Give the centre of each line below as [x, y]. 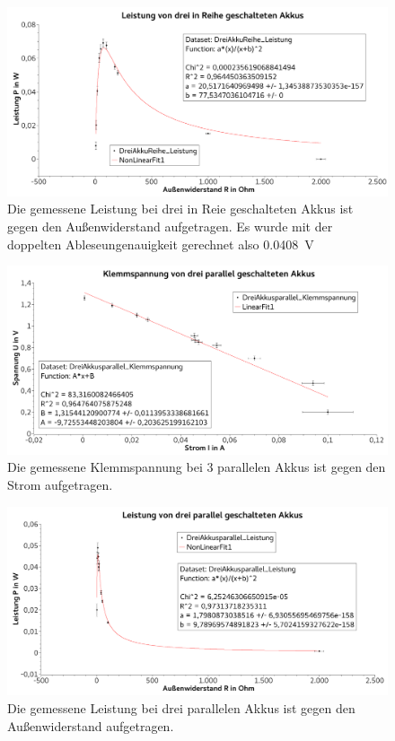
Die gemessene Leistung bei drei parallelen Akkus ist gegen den [181, 708]
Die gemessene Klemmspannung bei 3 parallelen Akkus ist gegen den [197, 467]
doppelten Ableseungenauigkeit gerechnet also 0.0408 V [161, 244]
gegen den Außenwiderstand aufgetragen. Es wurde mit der [170, 226]
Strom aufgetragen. [60, 485]
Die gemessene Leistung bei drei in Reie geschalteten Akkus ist [180, 209]
